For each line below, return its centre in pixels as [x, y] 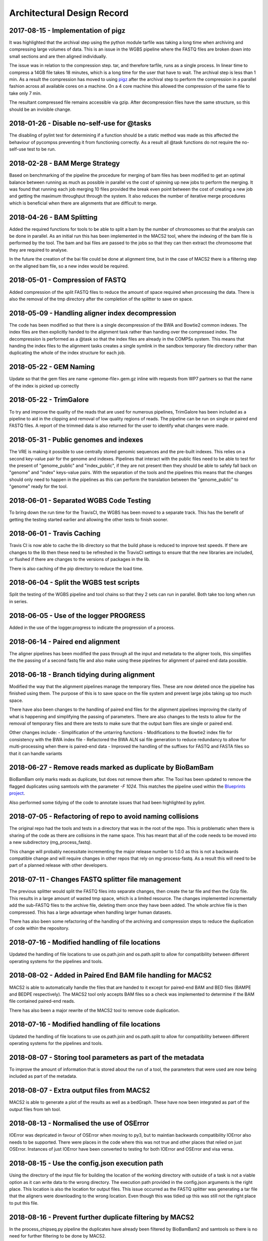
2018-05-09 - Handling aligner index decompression [93, 313]
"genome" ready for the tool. [38, 486]
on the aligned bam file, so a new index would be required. [69, 266]
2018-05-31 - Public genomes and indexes [76, 440]
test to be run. [41, 149]
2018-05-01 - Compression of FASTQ [68, 280]
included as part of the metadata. [43, 1076]
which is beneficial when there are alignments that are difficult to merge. [83, 203]
